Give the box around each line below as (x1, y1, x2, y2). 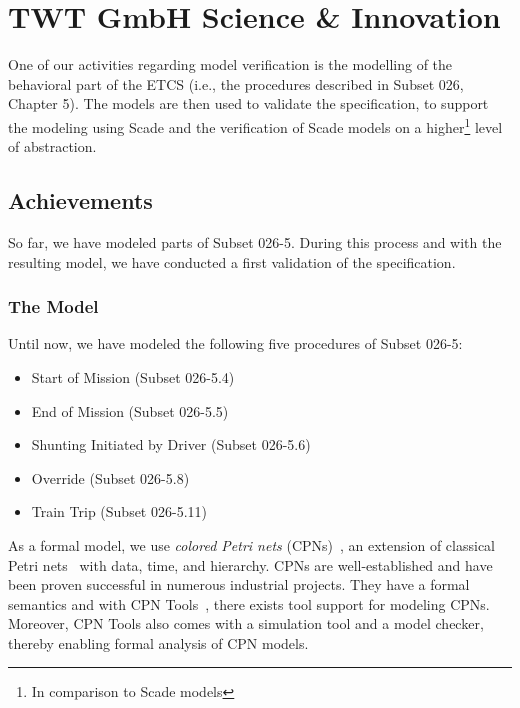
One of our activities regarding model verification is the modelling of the (8, 54, 453, 75)
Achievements (8, 185, 153, 216)
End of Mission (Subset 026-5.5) (31, 400, 229, 421)
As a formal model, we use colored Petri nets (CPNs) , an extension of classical (8, 534, 496, 555)
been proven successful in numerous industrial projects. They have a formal (8, 574, 470, 595)
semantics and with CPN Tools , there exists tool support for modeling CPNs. (8, 593, 490, 614)
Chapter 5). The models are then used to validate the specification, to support (8, 93, 489, 114)
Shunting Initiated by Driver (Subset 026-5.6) (31, 434, 311, 455)
